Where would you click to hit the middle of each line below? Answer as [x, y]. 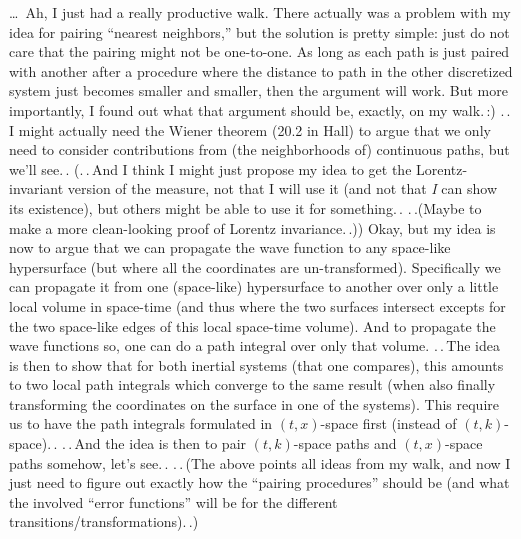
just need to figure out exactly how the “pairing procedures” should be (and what [259, 482]
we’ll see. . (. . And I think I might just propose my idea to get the [210, 168]
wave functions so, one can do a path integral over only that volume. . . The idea [254, 345]
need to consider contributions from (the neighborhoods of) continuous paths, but [259, 149]
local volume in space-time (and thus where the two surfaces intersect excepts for [257, 305]
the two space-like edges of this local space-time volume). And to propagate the [252, 325]
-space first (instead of [388, 423]
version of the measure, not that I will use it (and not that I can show [282, 188]
